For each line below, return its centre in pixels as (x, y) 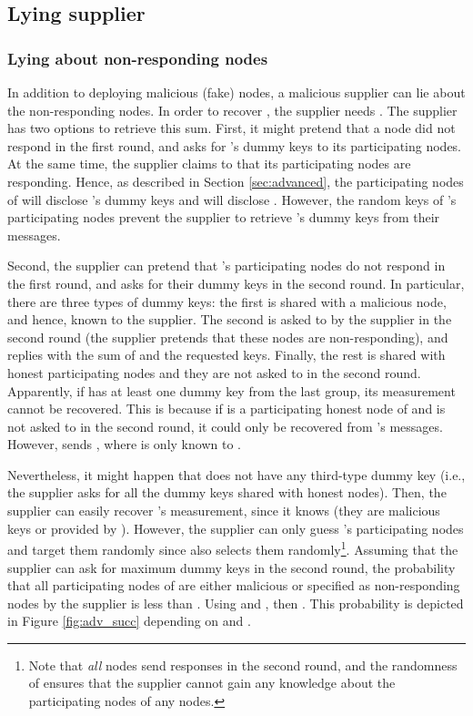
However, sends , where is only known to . (124, 444)
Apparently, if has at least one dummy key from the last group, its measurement (231, 390)
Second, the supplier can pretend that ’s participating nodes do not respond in (226, 266)
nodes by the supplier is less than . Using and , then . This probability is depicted (236, 603)
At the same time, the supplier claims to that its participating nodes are (209, 164)
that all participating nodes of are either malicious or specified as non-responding (234, 585)
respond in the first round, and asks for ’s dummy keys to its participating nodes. (235, 145)
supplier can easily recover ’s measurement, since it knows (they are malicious (224, 511)
